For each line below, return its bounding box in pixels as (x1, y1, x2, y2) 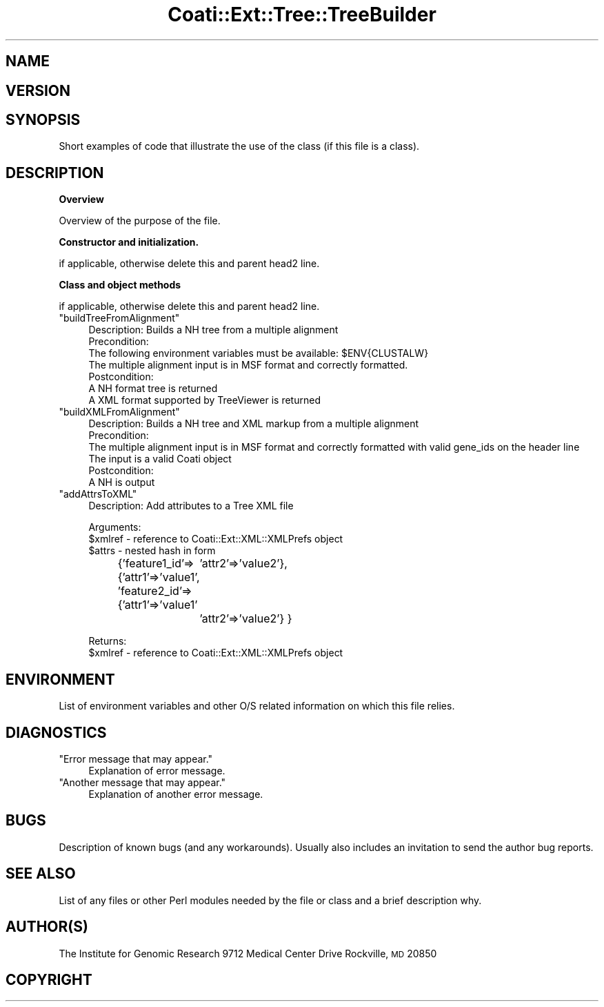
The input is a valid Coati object (88, 453, 232, 465)
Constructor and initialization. (59, 236, 199, 248)
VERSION (6, 81, 71, 99)
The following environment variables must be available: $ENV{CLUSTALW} (88, 347, 429, 360)
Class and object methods (59, 279, 181, 291)
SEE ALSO (6, 865, 76, 883)
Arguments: (88, 521, 141, 534)
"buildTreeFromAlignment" (59, 312, 180, 324)
